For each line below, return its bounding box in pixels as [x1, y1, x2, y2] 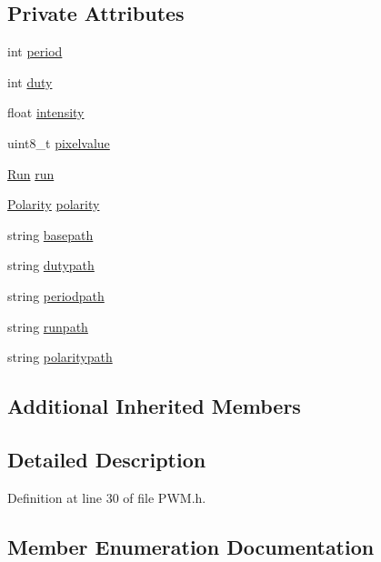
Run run [7, 164, 55, 183]
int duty [7, 72, 53, 91]
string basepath [7, 225, 94, 244]
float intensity [7, 103, 85, 122]
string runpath [7, 316, 88, 336]
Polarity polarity [7, 195, 100, 214]
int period [7, 42, 63, 61]
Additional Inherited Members [7, 392, 301, 420]
